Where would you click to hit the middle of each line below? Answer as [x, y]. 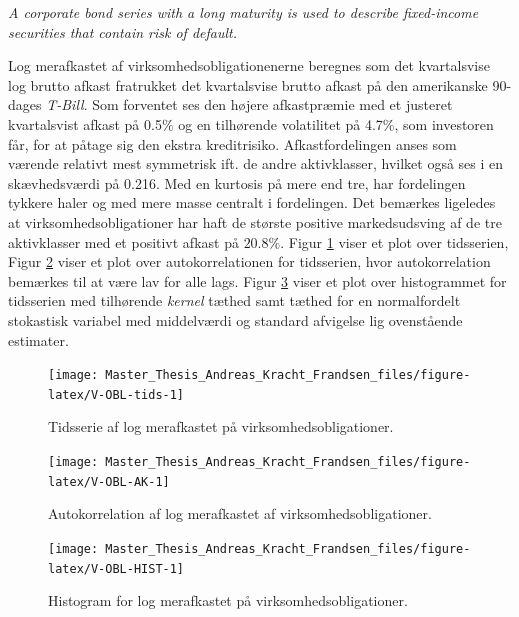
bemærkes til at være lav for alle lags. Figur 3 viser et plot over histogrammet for [257, 280]
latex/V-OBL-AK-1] [109, 481]
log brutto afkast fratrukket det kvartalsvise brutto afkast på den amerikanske [248, 84]
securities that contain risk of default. [123, 31]
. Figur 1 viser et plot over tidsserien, [394, 241]
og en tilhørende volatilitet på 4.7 [280, 123]
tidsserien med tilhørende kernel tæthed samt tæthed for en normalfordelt [234, 300]
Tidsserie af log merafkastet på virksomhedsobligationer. [221, 426]
